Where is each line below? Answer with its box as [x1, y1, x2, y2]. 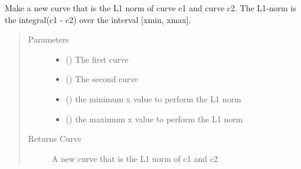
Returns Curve [28, 132, 81, 145]
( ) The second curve [66, 73, 138, 85]
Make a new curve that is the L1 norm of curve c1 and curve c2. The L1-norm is [5, 2, 296, 14]
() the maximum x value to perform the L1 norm [66, 112, 243, 125]
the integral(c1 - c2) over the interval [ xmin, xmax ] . [5, 13, 191, 25]
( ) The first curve [66, 53, 129, 65]
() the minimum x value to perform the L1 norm [66, 92, 241, 105]
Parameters [28, 33, 69, 45]
